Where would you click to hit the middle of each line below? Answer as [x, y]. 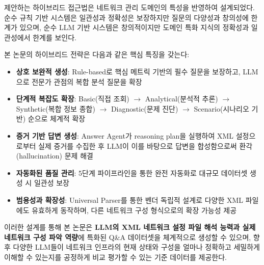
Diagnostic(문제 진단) [144, 108]
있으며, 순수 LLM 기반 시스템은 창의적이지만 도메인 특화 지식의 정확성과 [134, 27]
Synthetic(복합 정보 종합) [56, 108]
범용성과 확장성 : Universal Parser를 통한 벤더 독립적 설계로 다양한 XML [130, 200]
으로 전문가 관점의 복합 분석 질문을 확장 [79, 81]
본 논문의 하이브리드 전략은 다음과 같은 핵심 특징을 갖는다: [97, 54]
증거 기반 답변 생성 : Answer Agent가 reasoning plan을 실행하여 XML [125, 135]
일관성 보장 [51, 183]
